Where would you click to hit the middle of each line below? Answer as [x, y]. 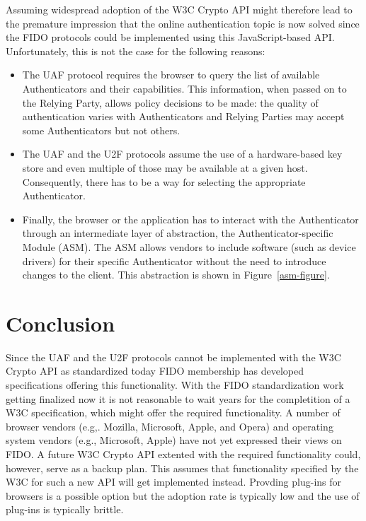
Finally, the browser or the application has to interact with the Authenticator [190, 219]
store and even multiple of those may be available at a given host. [165, 167]
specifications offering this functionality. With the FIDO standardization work [175, 385]
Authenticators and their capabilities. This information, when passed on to [184, 88]
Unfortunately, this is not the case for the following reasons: [136, 51]
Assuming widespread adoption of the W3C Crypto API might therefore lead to [179, 9]
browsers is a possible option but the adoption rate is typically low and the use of [183, 495]
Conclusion [61, 323]
